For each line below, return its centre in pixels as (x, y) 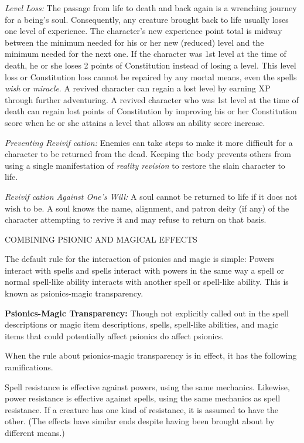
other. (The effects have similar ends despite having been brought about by (140, 421)
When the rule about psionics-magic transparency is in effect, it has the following (151, 355)
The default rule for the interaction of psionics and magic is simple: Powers (139, 259)
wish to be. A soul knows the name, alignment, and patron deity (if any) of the (147, 208)
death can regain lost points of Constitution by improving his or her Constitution (151, 111)
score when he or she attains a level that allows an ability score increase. (135, 122)
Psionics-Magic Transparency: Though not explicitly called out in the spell (147, 313)
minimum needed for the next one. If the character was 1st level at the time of (146, 54)
